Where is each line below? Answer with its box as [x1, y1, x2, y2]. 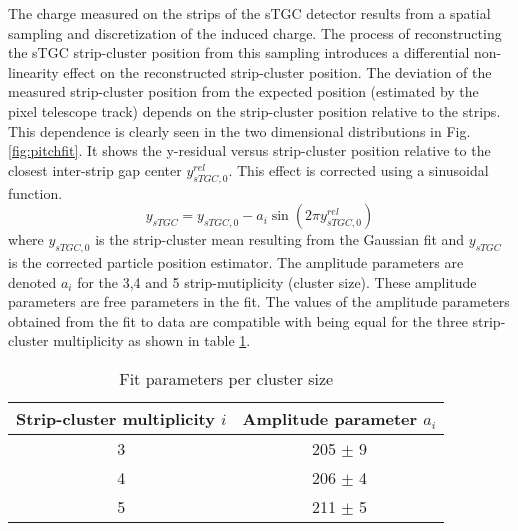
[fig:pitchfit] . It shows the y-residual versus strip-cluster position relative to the [8, 140, 491, 161]
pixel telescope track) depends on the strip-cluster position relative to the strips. [8, 100, 501, 121]
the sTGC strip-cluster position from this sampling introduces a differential [8, 42, 470, 63]
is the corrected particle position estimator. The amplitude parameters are [8, 251, 464, 272]
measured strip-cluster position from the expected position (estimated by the [8, 81, 479, 102]
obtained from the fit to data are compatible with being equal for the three [8, 310, 468, 331]
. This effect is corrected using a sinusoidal [228, 159, 489, 180]
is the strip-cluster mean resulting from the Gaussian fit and [95, 229, 465, 250]
